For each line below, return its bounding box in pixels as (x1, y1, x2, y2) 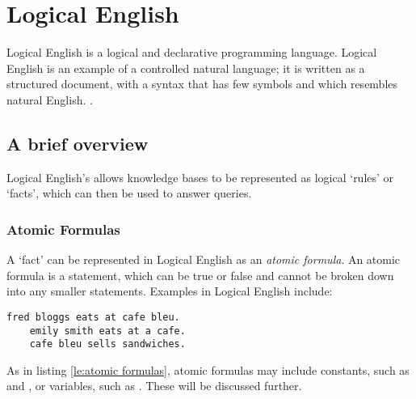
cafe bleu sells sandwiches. (29, 338, 186, 350)
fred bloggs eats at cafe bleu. (6, 311, 180, 323)
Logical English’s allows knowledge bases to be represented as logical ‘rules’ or (6, 168, 394, 185)
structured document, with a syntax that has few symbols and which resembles (6, 75, 398, 92)
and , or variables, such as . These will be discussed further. (6, 377, 302, 394)
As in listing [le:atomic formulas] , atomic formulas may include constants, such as (6, 361, 410, 378)
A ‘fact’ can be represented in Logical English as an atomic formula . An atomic (6, 251, 401, 268)
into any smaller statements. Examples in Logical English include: (6, 282, 333, 299)
